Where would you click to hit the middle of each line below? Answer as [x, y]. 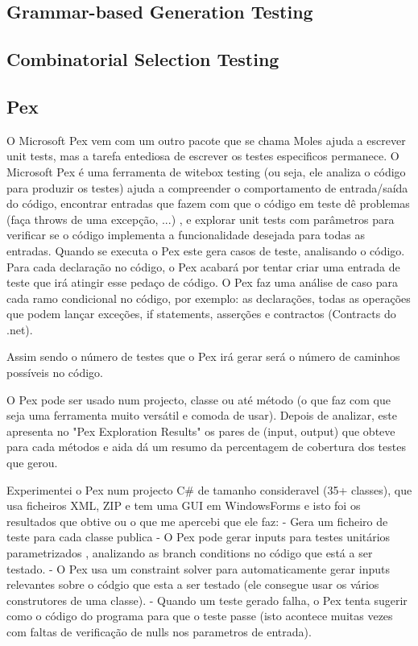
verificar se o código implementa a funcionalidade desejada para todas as [186, 235]
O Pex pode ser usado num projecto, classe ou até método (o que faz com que [199, 399]
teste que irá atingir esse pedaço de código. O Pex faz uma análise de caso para [202, 282]
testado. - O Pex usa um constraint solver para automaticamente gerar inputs [198, 568]
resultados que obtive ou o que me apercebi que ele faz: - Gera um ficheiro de [197, 521]
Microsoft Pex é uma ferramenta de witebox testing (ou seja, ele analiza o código [206, 171]
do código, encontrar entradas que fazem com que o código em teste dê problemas [208, 203]
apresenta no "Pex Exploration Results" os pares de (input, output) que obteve [201, 431]
